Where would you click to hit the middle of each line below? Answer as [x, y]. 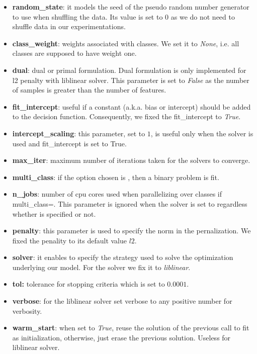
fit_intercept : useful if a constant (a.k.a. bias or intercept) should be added [132, 106]
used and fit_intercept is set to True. [69, 143]
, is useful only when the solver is [202, 133]
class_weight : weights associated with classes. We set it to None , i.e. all [126, 43]
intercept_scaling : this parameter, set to [79, 133]
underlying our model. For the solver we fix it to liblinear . [101, 267]
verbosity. [27, 311]
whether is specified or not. [54, 213]
